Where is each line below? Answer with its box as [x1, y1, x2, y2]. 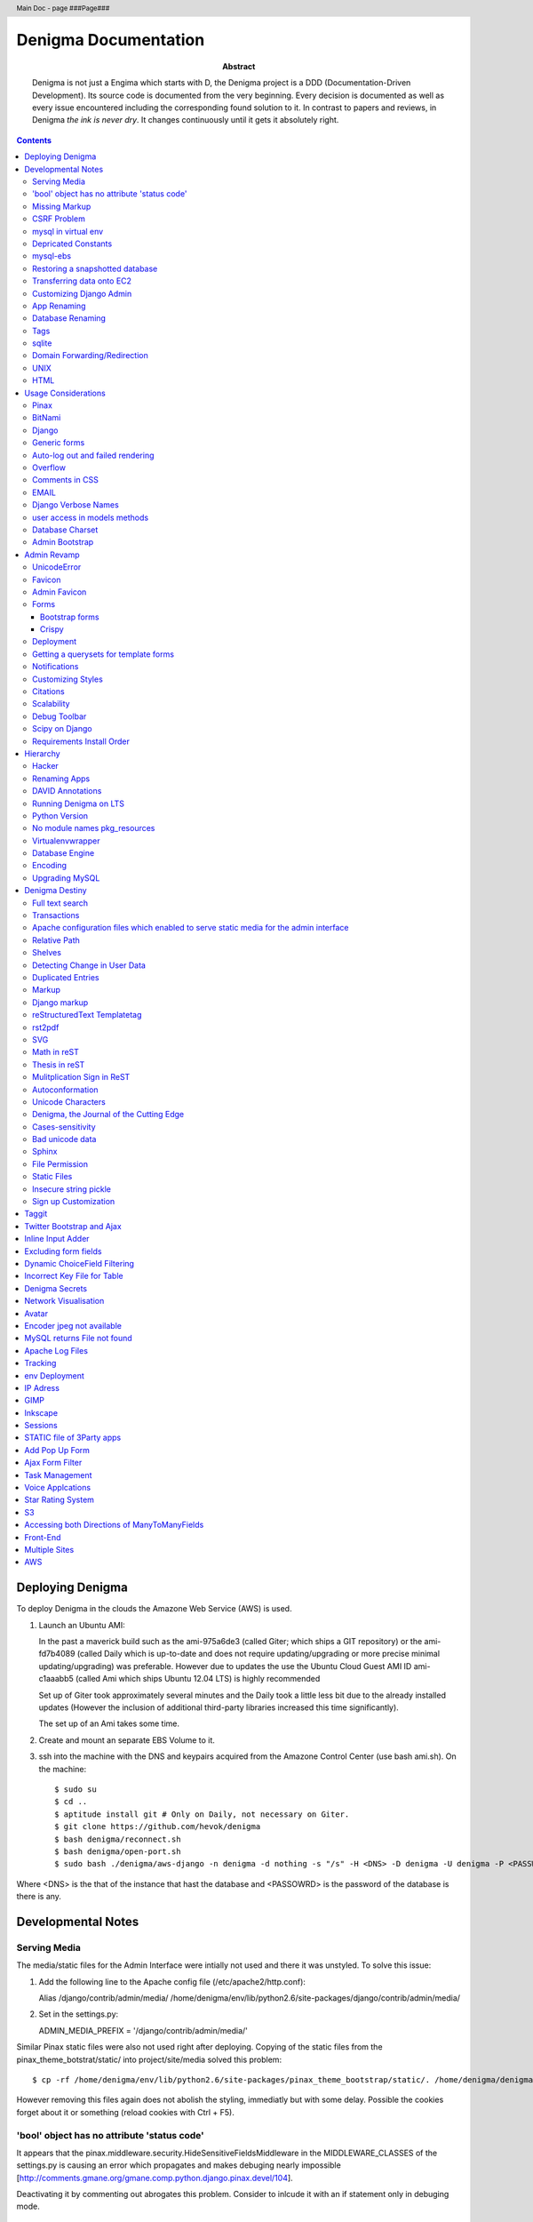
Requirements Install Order [32, 736, 131, 747]
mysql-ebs [32, 251, 71, 261]
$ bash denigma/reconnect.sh [54, 1834, 181, 1844]
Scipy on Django [32, 723, 92, 734]
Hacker [32, 761, 60, 771]
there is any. [16, 1891, 62, 1902]
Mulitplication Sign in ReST [32, 1072, 131, 1083]
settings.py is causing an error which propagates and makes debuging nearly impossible [16, 2160, 341, 2170]
